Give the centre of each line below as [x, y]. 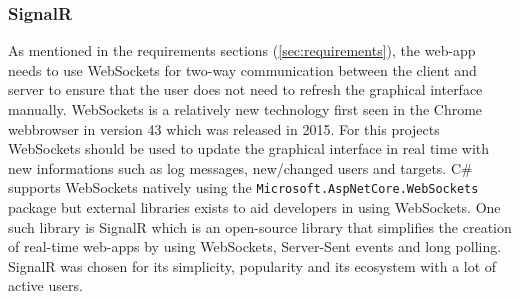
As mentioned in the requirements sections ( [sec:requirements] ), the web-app [242, 50]
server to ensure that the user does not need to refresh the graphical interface [245, 89]
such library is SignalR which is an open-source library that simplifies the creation [260, 226]
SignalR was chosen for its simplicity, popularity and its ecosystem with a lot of [252, 265]
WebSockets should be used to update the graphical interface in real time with [249, 148]
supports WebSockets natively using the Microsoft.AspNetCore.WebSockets [243, 187]
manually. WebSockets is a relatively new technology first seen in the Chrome [245, 109]
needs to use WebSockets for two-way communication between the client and [242, 69]
